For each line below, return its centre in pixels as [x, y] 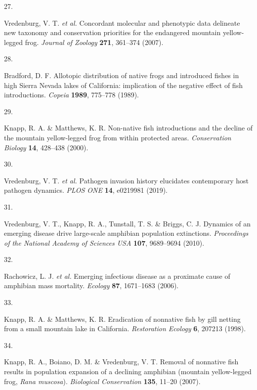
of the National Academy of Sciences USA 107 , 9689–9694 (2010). [104, 242]
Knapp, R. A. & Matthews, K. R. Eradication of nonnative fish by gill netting [122, 319]
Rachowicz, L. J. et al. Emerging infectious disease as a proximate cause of [117, 276]
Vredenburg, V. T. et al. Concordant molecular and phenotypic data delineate [122, 22]
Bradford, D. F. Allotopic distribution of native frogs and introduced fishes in [122, 75]
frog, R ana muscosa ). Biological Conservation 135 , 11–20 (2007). [102, 381]
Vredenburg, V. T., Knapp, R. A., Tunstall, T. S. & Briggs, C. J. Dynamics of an [127, 223]
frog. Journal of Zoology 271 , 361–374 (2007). [94, 42]
